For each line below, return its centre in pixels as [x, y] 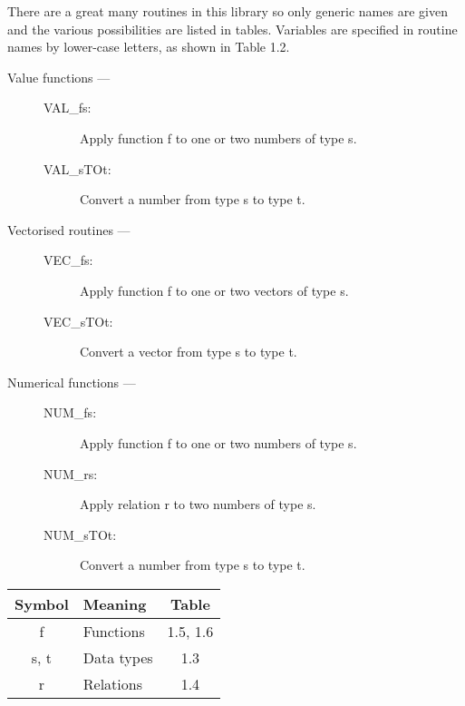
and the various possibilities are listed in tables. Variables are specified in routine [232, 29]
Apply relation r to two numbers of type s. [198, 504]
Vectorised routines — [69, 229]
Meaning [115, 603]
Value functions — [59, 77]
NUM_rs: [71, 473]
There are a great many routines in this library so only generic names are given [228, 11]
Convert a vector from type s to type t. [189, 352]
